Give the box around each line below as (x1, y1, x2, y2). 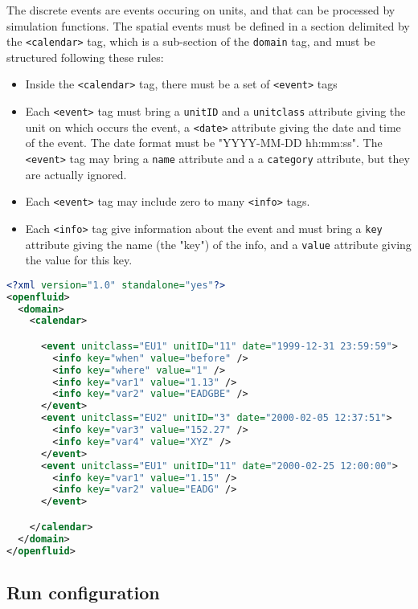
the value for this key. (25, 251, 133, 268)
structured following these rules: (6, 48, 164, 65)
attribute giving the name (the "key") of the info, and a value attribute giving (25, 235, 412, 252)
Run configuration (6, 579, 160, 604)
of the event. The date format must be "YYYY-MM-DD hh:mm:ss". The (25, 134, 383, 151)
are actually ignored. (25, 166, 127, 182)
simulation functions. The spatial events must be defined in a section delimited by (6, 17, 410, 34)
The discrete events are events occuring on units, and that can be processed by (6, 2, 395, 18)
